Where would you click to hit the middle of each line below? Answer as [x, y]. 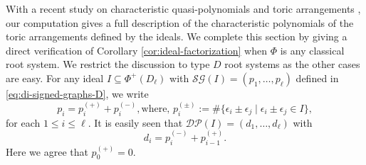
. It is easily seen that [135, 122]
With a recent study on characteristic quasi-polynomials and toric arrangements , [183, 8]
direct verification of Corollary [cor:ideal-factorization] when [137, 50]
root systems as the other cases [292, 64]
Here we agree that [47, 151]
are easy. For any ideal [55, 78]
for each [23, 122]
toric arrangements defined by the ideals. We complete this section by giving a [177, 36]
